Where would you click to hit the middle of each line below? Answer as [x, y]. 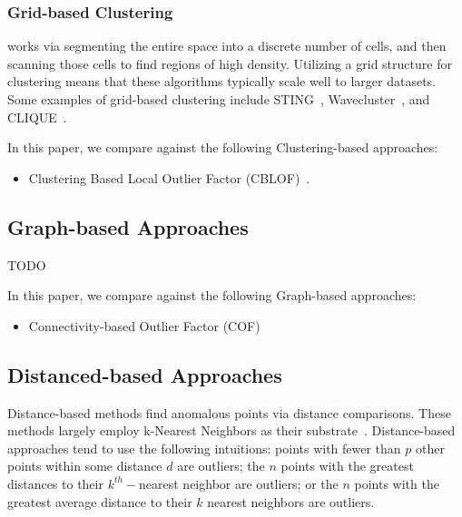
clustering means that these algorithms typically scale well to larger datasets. [221, 81]
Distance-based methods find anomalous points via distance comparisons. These [229, 412]
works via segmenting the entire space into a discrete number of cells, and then [227, 46]
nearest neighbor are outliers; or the [239, 483]
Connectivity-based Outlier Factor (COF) [144, 325]
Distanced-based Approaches [145, 374]
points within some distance [85, 466]
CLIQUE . [37, 117]
